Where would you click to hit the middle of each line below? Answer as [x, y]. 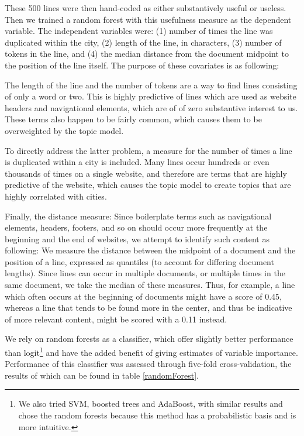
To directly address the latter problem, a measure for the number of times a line [148, 150]
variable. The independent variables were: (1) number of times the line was [139, 31]
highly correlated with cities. [56, 196]
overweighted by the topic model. [64, 130]
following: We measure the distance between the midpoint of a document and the [150, 250]
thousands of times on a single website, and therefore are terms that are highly [146, 173]
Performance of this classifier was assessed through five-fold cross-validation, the [148, 364]
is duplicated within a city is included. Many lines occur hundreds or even [137, 162]
